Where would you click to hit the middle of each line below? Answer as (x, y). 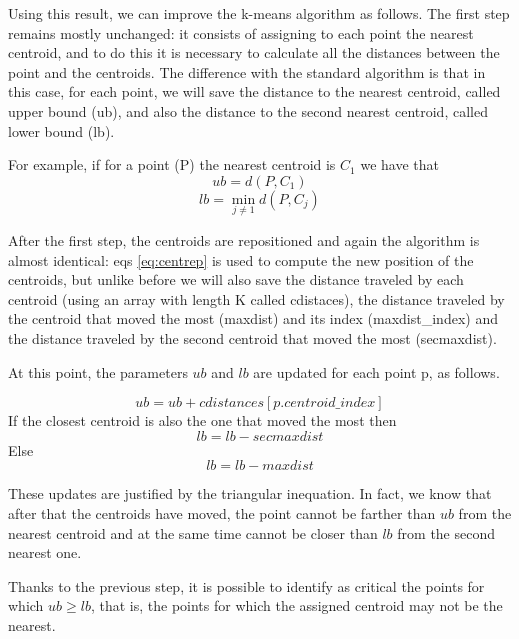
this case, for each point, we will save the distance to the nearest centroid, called (254, 91)
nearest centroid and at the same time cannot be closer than (193, 532)
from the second (446, 532)
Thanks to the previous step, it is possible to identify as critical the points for (246, 585)
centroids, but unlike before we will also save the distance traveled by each (236, 279)
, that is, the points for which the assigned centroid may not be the (296, 605)
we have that (399, 164)
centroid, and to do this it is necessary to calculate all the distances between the (254, 52)
